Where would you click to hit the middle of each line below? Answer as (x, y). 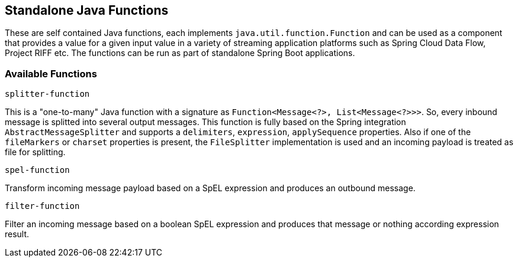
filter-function (42, 206)
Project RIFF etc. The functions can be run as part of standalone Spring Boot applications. (180, 53)
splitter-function (47, 94)
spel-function (37, 170)
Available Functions (51, 73)
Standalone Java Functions (87, 10)
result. (17, 234)
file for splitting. (35, 152)
